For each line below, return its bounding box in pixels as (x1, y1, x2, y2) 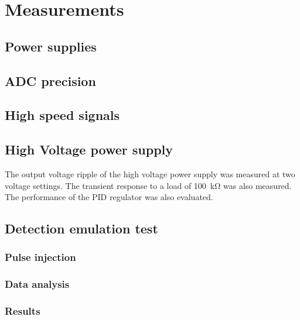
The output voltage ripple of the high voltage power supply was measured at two (5, 167, 295, 180)
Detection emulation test (5, 219, 158, 238)
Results (5, 304, 40, 318)
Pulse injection (5, 250, 76, 264)
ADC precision (5, 71, 96, 90)
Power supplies (5, 37, 97, 55)
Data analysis (5, 277, 70, 291)
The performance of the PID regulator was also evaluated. (5, 191, 213, 203)
